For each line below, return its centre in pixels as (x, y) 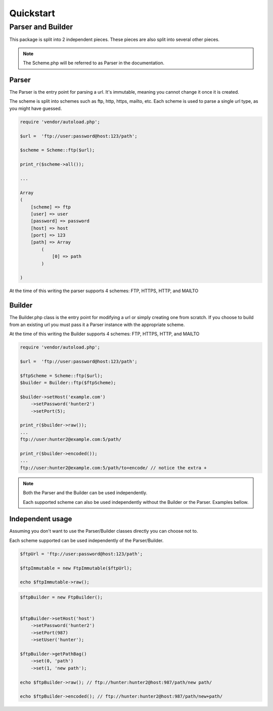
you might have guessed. (36, 108)
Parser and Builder (41, 27)
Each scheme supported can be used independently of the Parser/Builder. (86, 540)
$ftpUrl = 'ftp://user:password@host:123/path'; (81, 554)
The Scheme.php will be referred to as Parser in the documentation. (94, 63)
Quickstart (32, 13)
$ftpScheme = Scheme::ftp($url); (61, 376)
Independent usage (41, 519)
